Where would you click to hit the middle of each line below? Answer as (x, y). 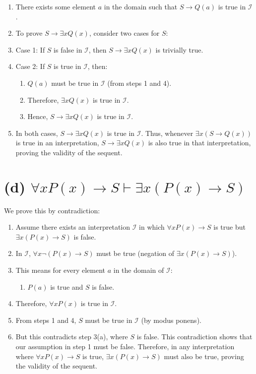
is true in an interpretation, (57, 143)
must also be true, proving (204, 356)
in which (152, 227)
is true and (67, 286)
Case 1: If (30, 49)
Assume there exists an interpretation (73, 227)
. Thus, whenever (167, 133)
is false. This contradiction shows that (194, 337)
